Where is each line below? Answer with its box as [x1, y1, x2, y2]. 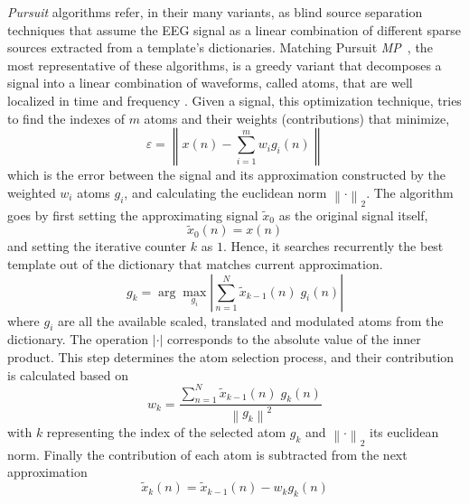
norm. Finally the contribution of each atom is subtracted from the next [7, 444, 408, 463]
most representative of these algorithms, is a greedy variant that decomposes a [7, 55, 442, 74]
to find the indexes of [7, 108, 125, 127]
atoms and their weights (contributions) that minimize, [144, 108, 450, 127]
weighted [7, 182, 56, 201]
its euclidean [370, 422, 439, 441]
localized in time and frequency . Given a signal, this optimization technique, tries [7, 90, 462, 109]
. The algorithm [366, 182, 454, 201]
